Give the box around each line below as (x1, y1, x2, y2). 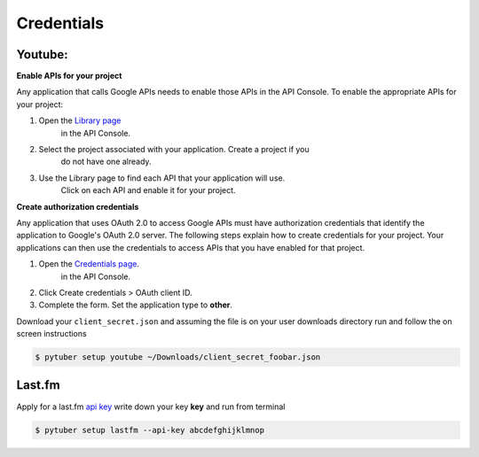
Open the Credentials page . (38, 259, 139, 269)
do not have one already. (60, 156, 152, 167)
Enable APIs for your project (16, 71, 122, 81)
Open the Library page (38, 115, 122, 126)
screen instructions (16, 329, 88, 339)
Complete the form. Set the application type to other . (38, 299, 233, 310)
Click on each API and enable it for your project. (60, 185, 236, 196)
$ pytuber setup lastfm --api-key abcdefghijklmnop (35, 425, 265, 435)
